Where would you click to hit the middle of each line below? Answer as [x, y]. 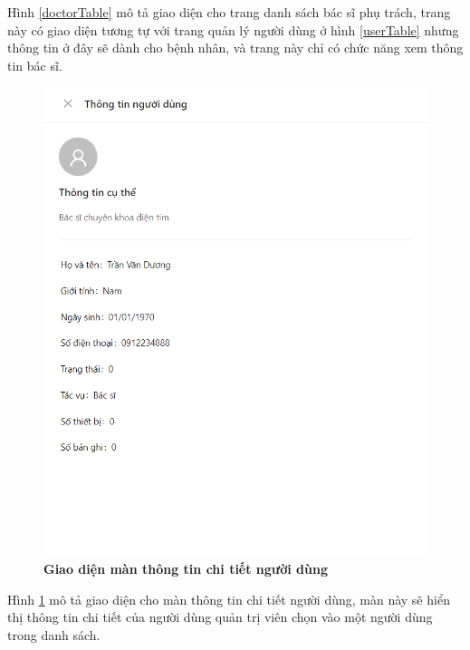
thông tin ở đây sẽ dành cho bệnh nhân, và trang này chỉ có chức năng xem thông [235, 48]
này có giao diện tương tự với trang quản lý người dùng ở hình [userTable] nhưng [233, 29]
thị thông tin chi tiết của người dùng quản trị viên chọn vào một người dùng [220, 617]
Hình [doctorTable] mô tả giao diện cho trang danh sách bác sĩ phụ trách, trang [229, 12]
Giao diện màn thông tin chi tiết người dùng [186, 568]
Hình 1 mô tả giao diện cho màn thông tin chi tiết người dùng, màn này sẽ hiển [229, 599]
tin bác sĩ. [35, 65]
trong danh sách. [54, 634]
